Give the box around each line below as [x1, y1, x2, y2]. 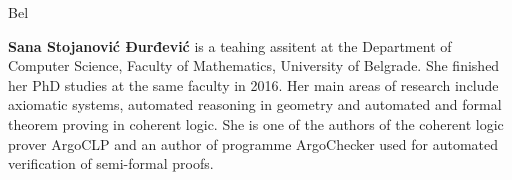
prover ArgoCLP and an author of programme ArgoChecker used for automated [8, 133, 499, 154]
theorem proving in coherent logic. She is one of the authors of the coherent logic [8, 113, 504, 134]
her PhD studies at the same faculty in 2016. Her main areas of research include [8, 74, 499, 95]
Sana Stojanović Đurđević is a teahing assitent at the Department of [8, 35, 452, 56]
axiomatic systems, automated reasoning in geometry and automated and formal [8, 94, 502, 115]
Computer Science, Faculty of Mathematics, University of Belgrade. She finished [8, 55, 500, 76]
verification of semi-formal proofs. [8, 153, 214, 174]
